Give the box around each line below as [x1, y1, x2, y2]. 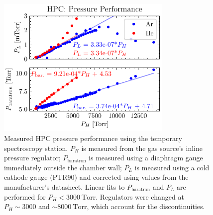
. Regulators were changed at [96, 191, 184, 202]
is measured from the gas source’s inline [81, 143, 203, 153]
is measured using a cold [134, 162, 210, 172]
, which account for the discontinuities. [87, 201, 205, 212]
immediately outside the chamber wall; [4, 162, 122, 172]
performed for [4, 191, 46, 202]
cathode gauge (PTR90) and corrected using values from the [4, 172, 189, 182]
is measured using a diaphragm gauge [89, 152, 203, 163]
